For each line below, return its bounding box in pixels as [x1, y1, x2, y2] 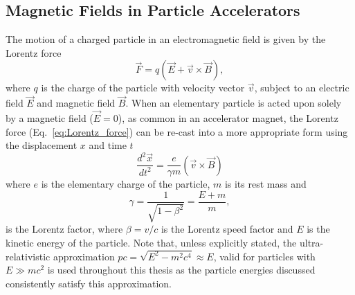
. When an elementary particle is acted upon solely [125, 96, 342, 110]
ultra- [299, 235, 324, 249]
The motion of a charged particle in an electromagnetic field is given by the [6, 32, 326, 46]
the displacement [6, 138, 78, 152]
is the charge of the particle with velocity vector [41, 80, 245, 95]
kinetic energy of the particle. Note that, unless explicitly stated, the [6, 235, 297, 249]
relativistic [6, 249, 51, 263]
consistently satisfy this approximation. [6, 276, 172, 291]
